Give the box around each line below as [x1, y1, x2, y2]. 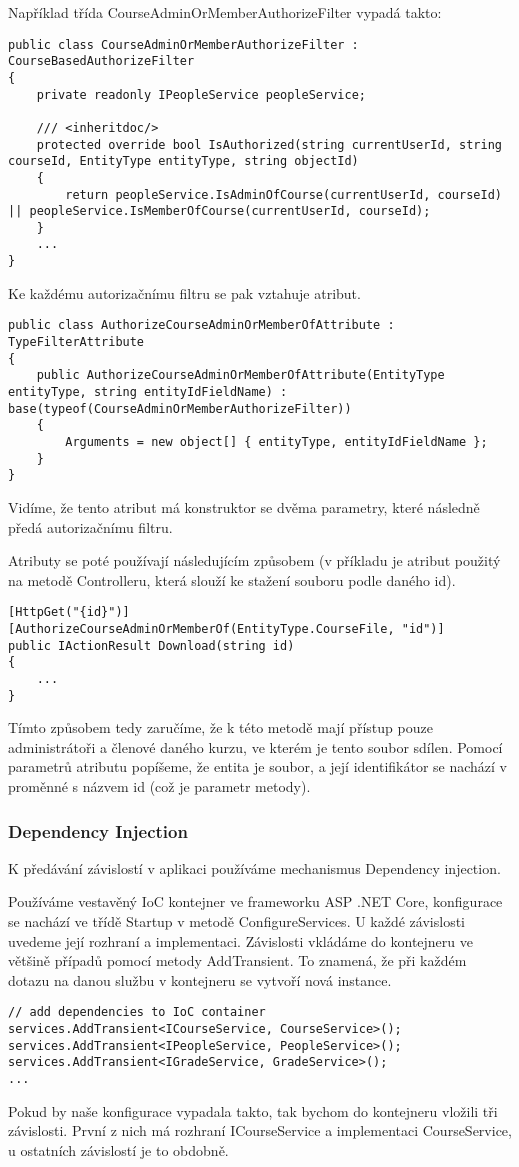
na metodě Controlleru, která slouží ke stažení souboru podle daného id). [8, 569, 456, 590]
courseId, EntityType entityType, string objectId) [8, 154, 359, 169]
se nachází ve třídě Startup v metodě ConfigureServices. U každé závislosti [8, 911, 465, 932]
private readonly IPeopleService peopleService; [36, 87, 366, 102]
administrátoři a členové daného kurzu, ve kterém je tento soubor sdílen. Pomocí [8, 736, 503, 757]
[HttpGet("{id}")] [8, 605, 130, 620]
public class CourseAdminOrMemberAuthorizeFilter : [8, 37, 359, 52]
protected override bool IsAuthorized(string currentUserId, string [36, 137, 502, 152]
